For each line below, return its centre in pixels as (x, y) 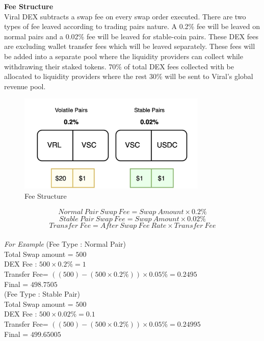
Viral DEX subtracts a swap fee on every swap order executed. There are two (125, 16)
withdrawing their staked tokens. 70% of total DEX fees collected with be (119, 66)
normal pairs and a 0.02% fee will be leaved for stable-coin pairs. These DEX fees (131, 36)
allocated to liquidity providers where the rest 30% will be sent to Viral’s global (129, 76)
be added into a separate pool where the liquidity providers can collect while (124, 56)
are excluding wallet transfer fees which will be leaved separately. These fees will (130, 46)
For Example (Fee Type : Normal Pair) (65, 244)
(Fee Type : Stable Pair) (42, 294)
